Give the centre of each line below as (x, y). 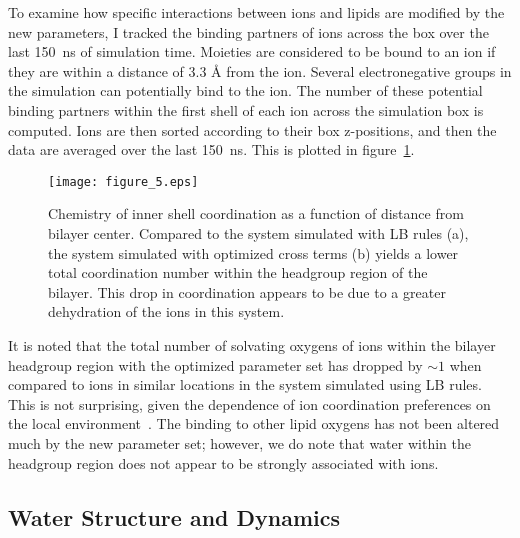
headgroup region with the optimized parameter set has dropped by (215, 364)
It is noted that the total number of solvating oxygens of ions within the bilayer (252, 344)
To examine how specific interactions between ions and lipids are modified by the (256, 12)
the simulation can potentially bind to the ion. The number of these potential (245, 90)
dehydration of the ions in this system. (166, 311)
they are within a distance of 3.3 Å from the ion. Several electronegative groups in (260, 70)
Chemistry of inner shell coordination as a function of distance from (256, 213)
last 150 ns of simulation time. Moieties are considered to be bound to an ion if (252, 51)
